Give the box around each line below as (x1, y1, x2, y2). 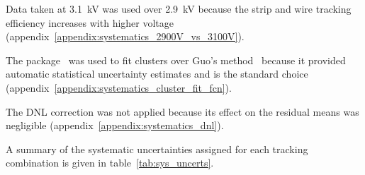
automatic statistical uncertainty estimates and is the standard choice (6, 66, 308, 81)
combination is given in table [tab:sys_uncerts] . (6, 155, 214, 170)
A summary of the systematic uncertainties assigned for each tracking (6, 141, 308, 156)
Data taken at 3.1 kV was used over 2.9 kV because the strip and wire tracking (6, 1, 352, 16)
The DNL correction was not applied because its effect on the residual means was (6, 104, 359, 119)
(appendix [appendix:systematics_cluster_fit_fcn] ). (6, 80, 232, 95)
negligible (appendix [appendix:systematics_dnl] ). (6, 118, 224, 133)
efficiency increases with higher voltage (6, 15, 174, 30)
